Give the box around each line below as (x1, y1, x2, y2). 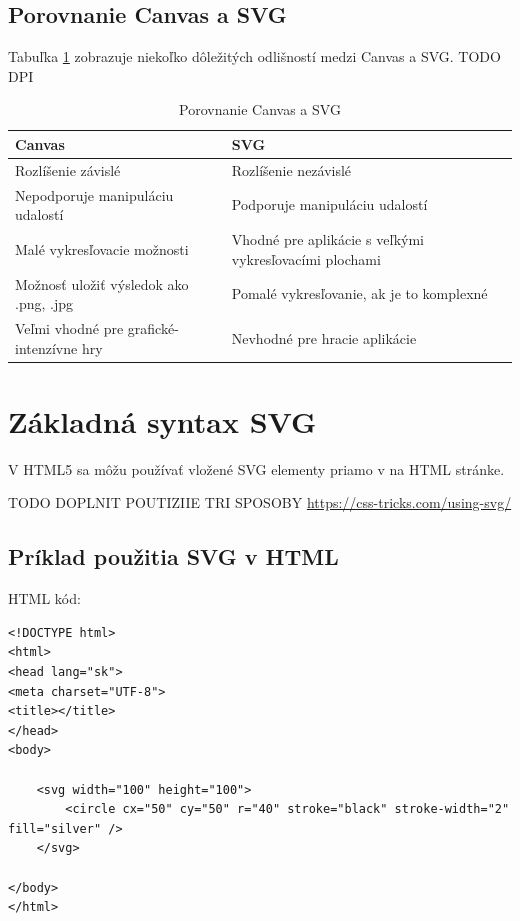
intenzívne (15, 337, 78, 358)
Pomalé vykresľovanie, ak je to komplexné (231, 283, 488, 304)
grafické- (127, 317, 179, 338)
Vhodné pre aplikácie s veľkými (231, 229, 424, 250)
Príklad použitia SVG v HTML (8, 541, 339, 572)
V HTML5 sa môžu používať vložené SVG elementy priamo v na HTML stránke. (8, 458, 505, 479)
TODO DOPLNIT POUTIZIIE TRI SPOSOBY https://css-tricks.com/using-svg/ (8, 492, 512, 513)
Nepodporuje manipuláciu (15, 184, 174, 205)
